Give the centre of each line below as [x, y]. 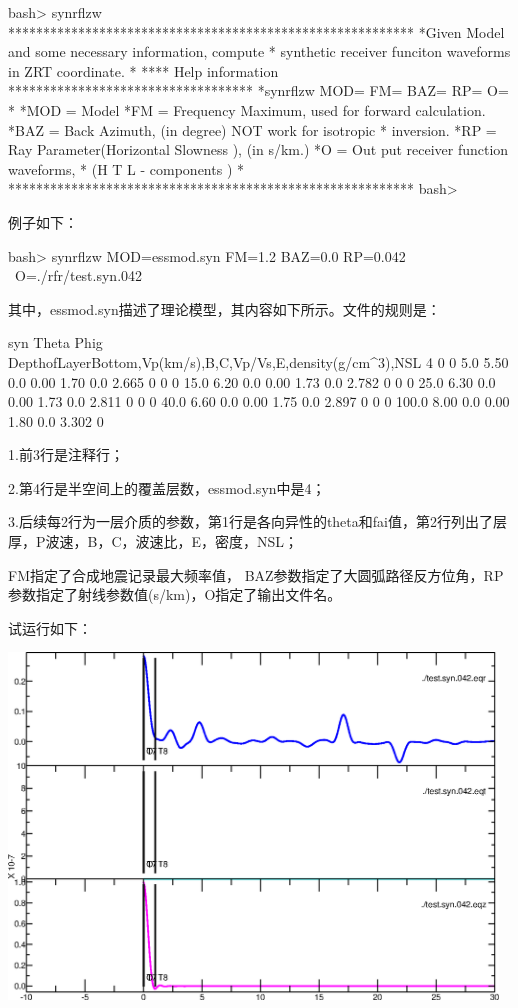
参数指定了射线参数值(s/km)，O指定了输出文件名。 [175, 594]
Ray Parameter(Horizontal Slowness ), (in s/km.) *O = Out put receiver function [258, 149]
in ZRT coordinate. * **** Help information [143, 70]
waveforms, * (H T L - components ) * [126, 168]
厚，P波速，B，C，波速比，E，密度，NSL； [153, 541]
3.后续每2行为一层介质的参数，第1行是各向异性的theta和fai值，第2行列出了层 [257, 521]
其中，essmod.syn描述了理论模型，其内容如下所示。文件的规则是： [224, 308]
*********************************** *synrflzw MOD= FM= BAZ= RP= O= [258, 90]
